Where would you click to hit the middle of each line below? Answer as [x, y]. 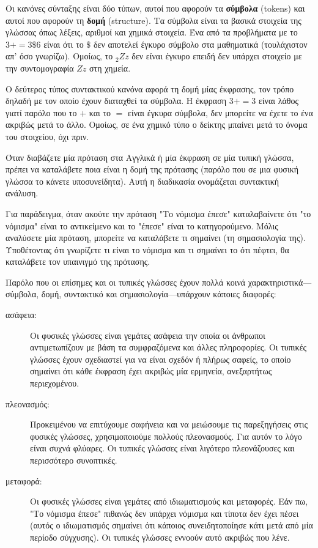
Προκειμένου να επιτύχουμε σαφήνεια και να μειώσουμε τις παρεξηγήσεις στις [169, 424]
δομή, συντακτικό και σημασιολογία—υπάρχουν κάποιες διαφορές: [159, 294]
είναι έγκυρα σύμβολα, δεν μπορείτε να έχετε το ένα [220, 112]
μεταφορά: [24, 480]
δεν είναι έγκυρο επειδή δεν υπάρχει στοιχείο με [217, 56]
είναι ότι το [64, 44]
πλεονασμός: [28, 403]
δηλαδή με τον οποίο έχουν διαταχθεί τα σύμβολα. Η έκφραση [116, 101]
